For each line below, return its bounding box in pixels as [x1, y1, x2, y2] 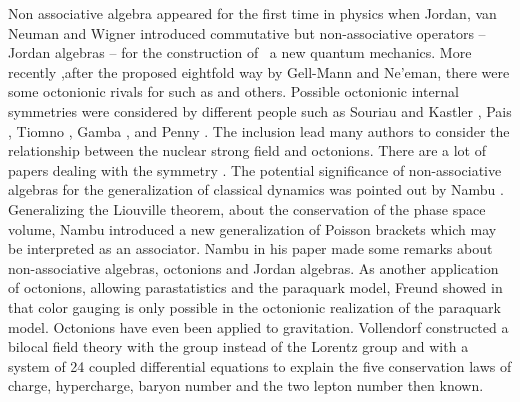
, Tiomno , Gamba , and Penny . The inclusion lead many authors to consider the [8, 120, 510, 141]
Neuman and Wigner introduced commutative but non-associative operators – [8, 22, 486, 43]
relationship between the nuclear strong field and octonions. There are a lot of [8, 140, 486, 161]
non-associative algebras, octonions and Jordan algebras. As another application [8, 257, 499, 278]
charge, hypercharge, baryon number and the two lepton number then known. [8, 375, 484, 396]
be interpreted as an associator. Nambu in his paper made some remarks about [8, 238, 493, 259]
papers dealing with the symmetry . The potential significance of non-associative [8, 159, 502, 180]
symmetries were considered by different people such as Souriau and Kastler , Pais [8, 100, 512, 121]
